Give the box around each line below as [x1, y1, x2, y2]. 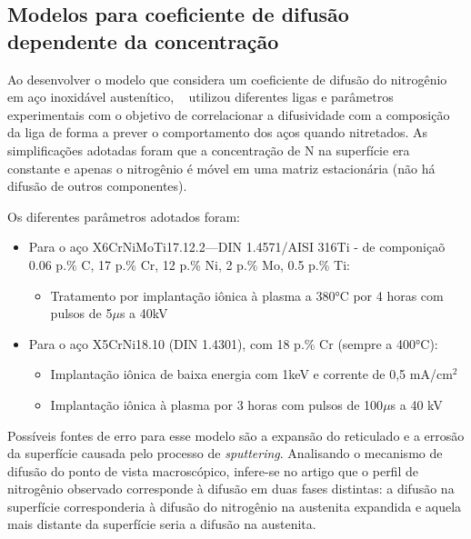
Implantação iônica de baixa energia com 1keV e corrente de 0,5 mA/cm [50, 364, 453, 384]
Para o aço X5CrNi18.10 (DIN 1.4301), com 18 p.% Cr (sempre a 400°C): [28, 334, 438, 353]
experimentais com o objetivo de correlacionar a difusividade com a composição [7, 105, 450, 124]
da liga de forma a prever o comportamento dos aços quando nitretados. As [7, 123, 428, 142]
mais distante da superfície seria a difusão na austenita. [7, 514, 316, 534]
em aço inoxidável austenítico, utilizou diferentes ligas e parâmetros [7, 87, 394, 106]
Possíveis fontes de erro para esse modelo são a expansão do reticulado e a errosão [7, 425, 465, 444]
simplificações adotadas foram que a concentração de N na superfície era [7, 140, 410, 159]
